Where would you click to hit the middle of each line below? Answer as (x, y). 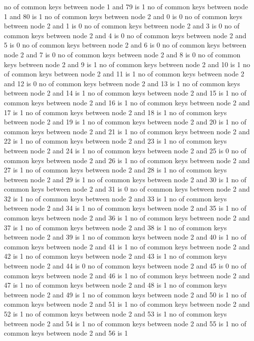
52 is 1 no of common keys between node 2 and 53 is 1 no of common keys (115, 314)
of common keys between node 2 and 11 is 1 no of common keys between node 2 (124, 74)
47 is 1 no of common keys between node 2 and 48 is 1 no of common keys (115, 285)
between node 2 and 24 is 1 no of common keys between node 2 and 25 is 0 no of (125, 150)
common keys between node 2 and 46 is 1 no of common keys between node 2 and (127, 275)
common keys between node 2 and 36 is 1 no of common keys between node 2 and (127, 218)
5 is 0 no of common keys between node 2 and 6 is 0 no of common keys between (125, 45)
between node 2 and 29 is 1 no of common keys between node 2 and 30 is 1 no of (125, 179)
